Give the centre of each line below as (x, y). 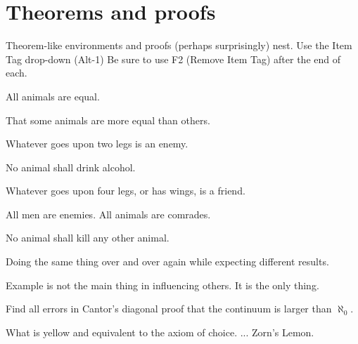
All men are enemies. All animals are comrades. (108, 214)
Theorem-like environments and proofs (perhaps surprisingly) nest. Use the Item (179, 45)
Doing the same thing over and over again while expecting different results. (167, 262)
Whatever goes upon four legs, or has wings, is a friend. (126, 191)
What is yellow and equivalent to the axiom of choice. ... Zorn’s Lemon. (160, 332)
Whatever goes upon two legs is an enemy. (97, 144)
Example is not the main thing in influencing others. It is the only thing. (162, 285)
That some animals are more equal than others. (108, 120)
